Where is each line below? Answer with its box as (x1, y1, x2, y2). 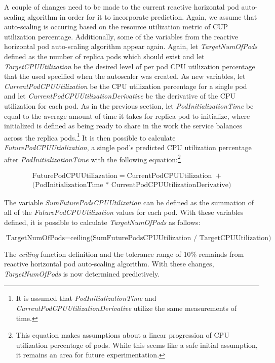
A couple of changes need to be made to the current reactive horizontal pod (4, 2, 239, 12)
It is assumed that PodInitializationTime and (16, 293, 156, 303)
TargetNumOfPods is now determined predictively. (4, 268, 160, 279)
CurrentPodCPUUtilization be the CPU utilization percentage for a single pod (4, 80, 247, 91)
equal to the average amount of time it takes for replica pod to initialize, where (4, 110, 250, 121)
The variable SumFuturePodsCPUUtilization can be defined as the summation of (4, 197, 254, 207)
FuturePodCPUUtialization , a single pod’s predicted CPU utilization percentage (4, 142, 252, 152)
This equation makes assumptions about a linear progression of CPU (16, 330, 229, 340)
